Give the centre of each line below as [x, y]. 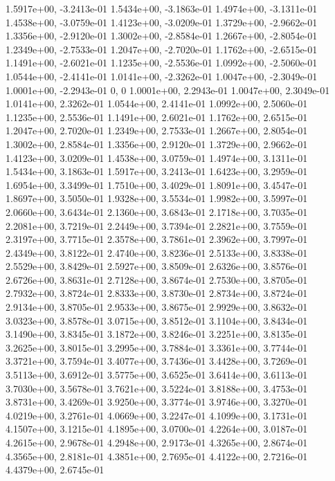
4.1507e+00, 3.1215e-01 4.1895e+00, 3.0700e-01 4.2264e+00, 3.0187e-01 [157, 429]
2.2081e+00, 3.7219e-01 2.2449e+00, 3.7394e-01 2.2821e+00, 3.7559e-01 [157, 225]
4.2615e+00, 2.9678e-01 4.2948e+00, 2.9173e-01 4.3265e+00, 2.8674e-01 [157, 442]
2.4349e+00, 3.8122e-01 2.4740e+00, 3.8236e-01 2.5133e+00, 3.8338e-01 [157, 252]
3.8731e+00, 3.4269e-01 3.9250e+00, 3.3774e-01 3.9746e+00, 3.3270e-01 [157, 402]
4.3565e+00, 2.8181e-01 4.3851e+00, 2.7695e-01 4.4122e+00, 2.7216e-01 [157, 456]
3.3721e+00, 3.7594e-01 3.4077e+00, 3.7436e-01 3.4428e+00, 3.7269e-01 [157, 361]
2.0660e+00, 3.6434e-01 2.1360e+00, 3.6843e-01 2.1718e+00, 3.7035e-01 [157, 211]
